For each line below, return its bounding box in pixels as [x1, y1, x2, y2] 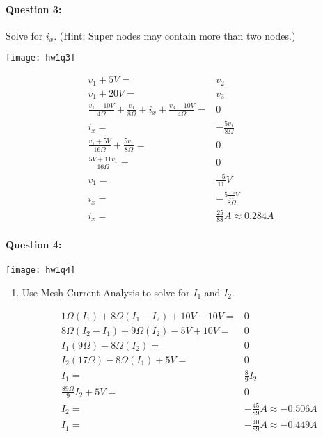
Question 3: [6, 1, 62, 16]
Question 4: [6, 237, 62, 252]
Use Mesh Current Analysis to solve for [22, 285, 190, 299]
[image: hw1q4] [6, 265, 76, 276]
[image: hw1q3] [6, 53, 76, 63]
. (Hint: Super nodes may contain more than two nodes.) [54, 28, 296, 42]
